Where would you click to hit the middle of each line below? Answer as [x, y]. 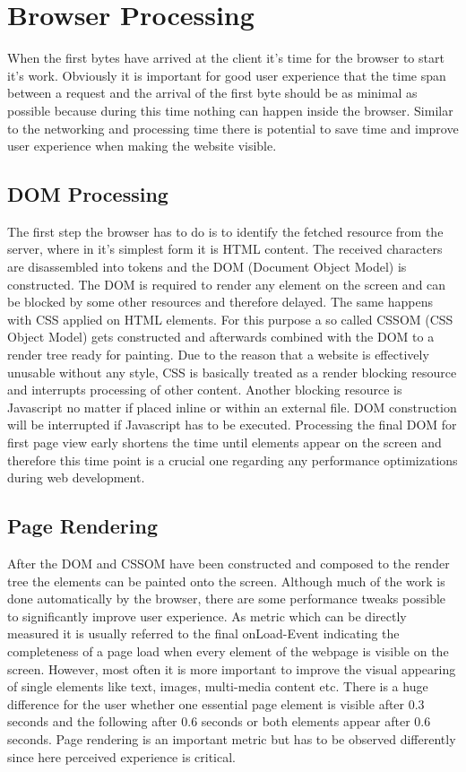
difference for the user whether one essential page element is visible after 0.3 [216, 703]
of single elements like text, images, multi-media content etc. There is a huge [218, 686]
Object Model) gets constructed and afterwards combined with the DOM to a [221, 337]
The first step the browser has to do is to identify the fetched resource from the [225, 231]
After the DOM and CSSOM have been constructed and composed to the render [229, 563]
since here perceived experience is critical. [121, 756]
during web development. [76, 477]
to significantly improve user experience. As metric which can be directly [207, 616]
